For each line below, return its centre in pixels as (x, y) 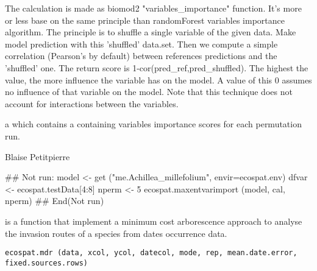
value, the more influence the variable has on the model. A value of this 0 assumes (158, 79)
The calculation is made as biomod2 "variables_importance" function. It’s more (153, 8)
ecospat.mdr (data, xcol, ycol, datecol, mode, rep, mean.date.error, (151, 253)
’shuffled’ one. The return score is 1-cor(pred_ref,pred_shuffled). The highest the (157, 67)
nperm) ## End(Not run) (55, 201)
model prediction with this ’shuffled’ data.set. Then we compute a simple (141, 44)
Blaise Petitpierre (37, 156)
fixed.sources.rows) (47, 263)
